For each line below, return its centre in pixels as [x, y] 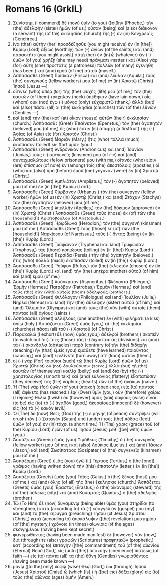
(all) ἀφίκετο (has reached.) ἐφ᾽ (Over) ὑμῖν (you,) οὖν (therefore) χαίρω [86, 392]
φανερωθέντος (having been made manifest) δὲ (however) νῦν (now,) [84, 534]
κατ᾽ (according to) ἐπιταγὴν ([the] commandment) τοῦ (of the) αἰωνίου [86, 545]
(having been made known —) [44, 561]
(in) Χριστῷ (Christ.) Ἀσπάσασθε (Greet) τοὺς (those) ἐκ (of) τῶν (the [84, 213]
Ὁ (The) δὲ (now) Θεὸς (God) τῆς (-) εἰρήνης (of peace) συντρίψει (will [86, 413]
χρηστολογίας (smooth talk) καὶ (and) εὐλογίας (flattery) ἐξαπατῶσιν [84, 376]
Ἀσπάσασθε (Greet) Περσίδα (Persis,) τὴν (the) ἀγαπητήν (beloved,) [83, 255]
